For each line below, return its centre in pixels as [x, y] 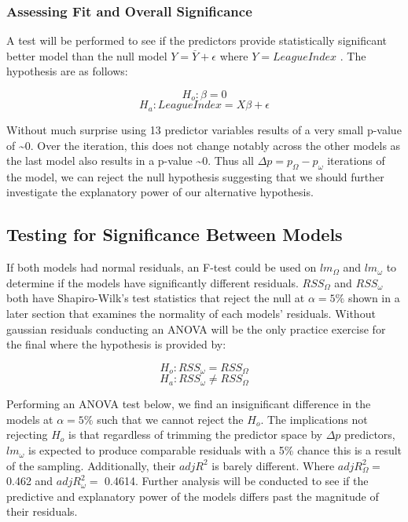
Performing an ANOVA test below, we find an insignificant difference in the [189, 404]
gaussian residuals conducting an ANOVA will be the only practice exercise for [196, 329]
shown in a [374, 298]
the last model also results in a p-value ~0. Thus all [130, 161]
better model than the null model [87, 55]
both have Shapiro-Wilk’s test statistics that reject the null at [156, 298]
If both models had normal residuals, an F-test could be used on [162, 267]
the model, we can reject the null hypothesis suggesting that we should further [195, 176]
